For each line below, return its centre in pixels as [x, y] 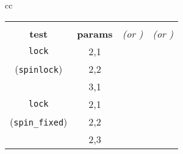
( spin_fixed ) [39, 121]
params [95, 33]
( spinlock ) [39, 69]
